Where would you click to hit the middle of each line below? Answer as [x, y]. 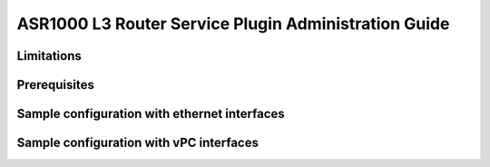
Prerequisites [55, 85]
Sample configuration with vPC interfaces [137, 143]
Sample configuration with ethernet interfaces [151, 114]
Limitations [49, 56]
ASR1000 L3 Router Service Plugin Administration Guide [233, 24]
